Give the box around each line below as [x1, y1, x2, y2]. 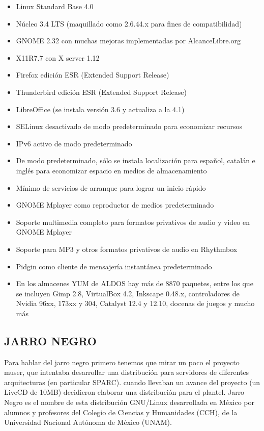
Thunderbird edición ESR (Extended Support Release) [16, 86, 187, 97]
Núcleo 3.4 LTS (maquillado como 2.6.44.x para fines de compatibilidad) [16, 18, 242, 29]
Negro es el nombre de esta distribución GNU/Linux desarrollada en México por [4, 397, 254, 408]
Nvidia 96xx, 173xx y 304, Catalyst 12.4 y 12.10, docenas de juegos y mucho [16, 298, 255, 309]
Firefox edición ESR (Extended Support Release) [16, 69, 169, 80]
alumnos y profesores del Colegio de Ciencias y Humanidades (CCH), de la [4, 407, 238, 417]
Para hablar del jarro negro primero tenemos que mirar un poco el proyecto [4, 357, 240, 367]
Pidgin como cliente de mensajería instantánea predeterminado [16, 261, 212, 271]
